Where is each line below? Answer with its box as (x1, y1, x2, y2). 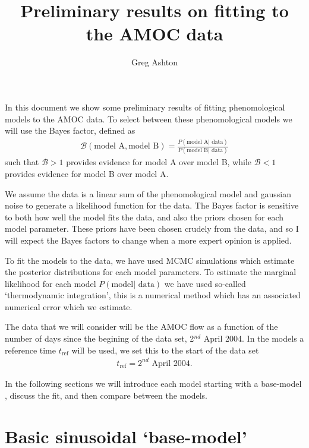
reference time (5, 343, 56, 356)
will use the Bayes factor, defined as (5, 124, 135, 137)
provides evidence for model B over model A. (5, 167, 169, 179)
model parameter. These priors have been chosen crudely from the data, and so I (5, 222, 299, 235)
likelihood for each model (5, 277, 96, 289)
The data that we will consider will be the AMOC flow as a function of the (5, 320, 278, 333)
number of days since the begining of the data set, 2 (5, 332, 194, 345)
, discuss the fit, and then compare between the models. (5, 389, 207, 401)
